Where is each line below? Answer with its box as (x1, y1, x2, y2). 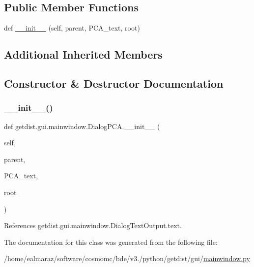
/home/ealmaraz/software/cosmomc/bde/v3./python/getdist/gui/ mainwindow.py (4, 253, 250, 264)
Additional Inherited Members (4, 47, 163, 62)
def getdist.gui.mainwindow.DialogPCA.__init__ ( (4, 121, 160, 131)
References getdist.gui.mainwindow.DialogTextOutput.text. (4, 220, 182, 231)
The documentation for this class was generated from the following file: (4, 236, 218, 247)
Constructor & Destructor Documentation (4, 75, 224, 91)
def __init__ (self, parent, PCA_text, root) (4, 23, 140, 33)
